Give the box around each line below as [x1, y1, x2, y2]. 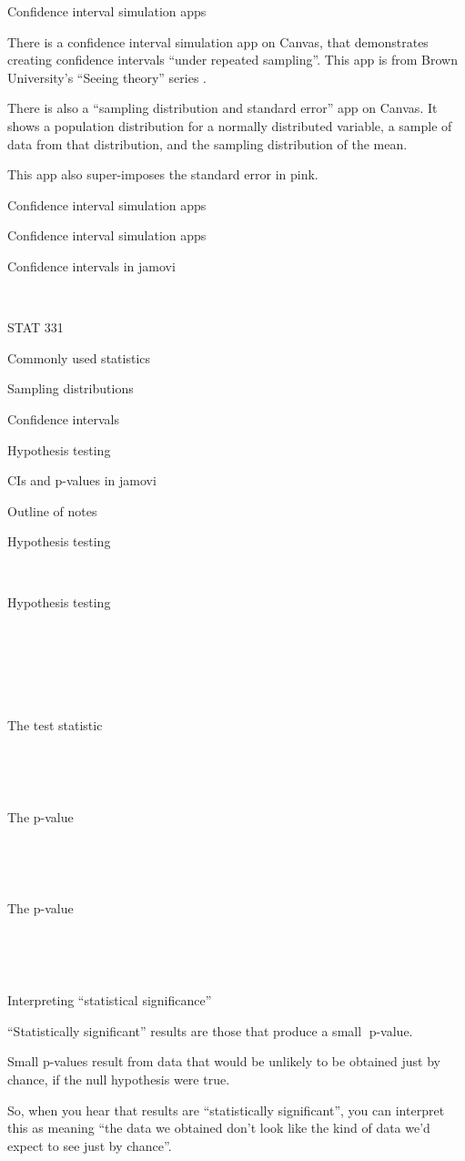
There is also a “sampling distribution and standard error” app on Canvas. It [7, 98, 438, 117]
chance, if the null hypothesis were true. [7, 1069, 230, 1088]
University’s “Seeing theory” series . [7, 67, 207, 87]
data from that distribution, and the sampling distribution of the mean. [7, 134, 408, 153]
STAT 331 [7, 318, 64, 337]
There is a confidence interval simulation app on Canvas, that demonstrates [7, 32, 429, 51]
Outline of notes [7, 501, 97, 520]
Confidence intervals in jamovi [7, 256, 176, 275]
